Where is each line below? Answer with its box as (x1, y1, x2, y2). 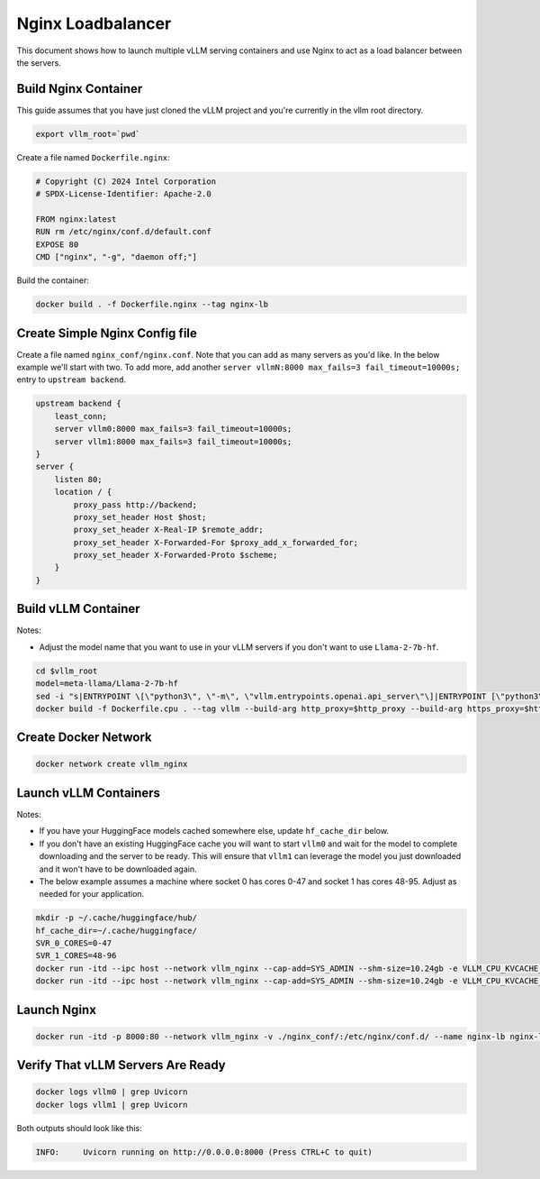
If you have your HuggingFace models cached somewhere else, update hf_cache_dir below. (39, 826, 389, 836)
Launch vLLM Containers (16, 785, 161, 800)
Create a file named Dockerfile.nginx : (16, 151, 170, 162)
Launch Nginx (16, 1001, 96, 1018)
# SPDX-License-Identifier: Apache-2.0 (35, 189, 211, 199)
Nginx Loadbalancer (16, 14, 172, 33)
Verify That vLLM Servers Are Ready (16, 1057, 226, 1073)
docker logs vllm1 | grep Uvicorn (35, 1100, 188, 1110)
